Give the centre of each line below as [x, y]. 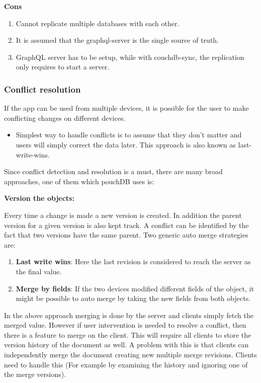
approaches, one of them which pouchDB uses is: [79, 181]
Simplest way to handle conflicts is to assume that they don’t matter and [129, 135]
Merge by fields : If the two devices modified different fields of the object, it [135, 288]
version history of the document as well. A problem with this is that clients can [126, 344]
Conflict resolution [42, 89]
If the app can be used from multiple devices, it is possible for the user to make [126, 108]
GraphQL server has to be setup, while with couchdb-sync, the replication [130, 57]
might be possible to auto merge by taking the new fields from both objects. [133, 298]
